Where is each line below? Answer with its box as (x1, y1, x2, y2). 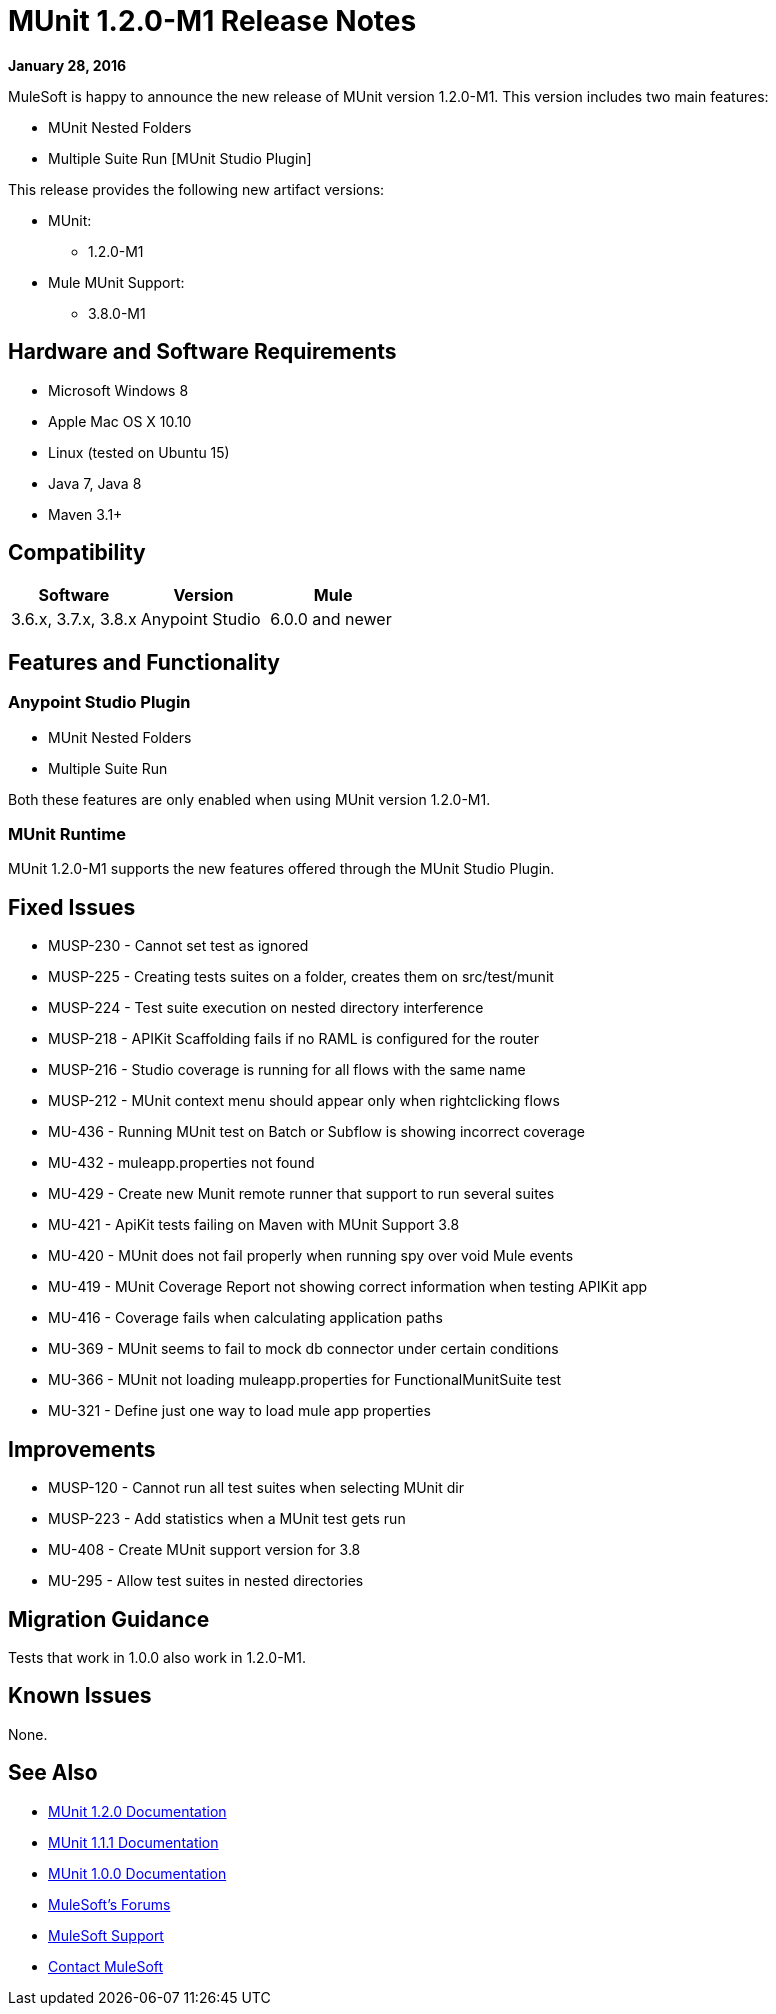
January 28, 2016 (8, 56, 127, 74)
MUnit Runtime (8, 824, 126, 845)
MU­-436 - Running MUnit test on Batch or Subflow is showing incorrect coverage (48, 1123, 585, 1141)
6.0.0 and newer (270, 609, 392, 630)
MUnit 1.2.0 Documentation (48, 1802, 227, 1820)
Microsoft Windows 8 (48, 381, 189, 399)
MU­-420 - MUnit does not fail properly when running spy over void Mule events (48, 1247, 574, 1265)
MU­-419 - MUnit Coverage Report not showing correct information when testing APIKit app (48, 1278, 648, 1296)
